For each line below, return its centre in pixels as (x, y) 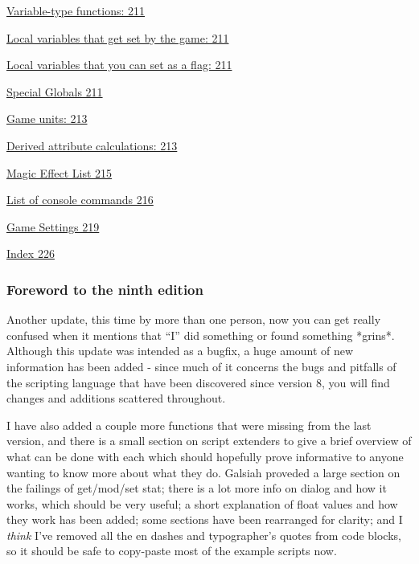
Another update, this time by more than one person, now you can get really (194, 319)
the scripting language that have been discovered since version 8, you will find (198, 382)
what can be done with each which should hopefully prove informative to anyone (205, 456)
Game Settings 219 (53, 226)
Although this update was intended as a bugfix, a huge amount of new (180, 351)
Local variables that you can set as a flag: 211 (119, 65)
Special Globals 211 (55, 91)
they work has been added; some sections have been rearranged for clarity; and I (205, 519)
